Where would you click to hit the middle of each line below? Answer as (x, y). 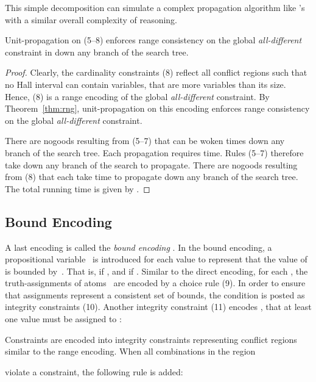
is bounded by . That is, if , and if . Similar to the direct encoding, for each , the (156, 271)
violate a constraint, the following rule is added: (94, 371)
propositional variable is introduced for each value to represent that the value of (156, 259)
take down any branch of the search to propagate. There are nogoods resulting (151, 164)
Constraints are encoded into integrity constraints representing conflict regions (151, 339)
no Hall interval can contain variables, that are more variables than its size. (146, 84)
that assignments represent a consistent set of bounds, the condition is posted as (155, 294)
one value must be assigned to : (63, 319)
